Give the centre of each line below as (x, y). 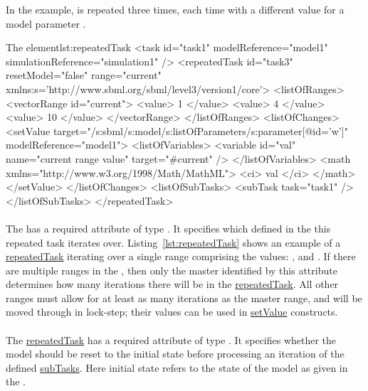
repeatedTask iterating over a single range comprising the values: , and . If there (181, 256)
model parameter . (46, 23)
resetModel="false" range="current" (84, 75)
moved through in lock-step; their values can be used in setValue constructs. (172, 312)
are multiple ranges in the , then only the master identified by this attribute (172, 270)
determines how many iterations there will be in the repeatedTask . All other (172, 284)
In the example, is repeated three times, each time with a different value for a (175, 9)
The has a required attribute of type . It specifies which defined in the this (168, 228)
